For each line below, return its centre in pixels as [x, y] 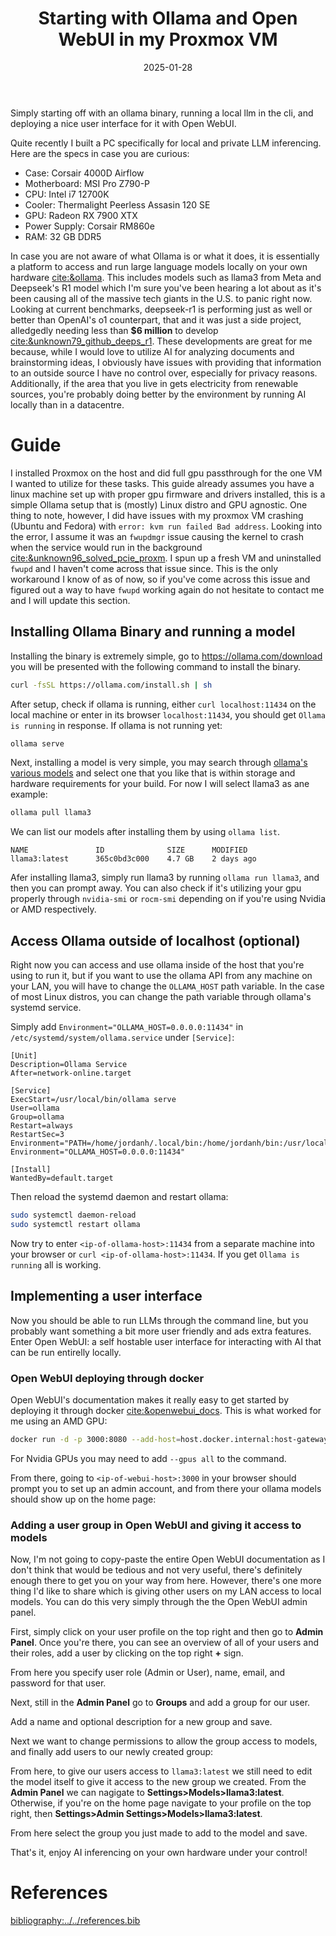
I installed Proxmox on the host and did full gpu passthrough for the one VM [166, 473]
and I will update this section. [70, 600]
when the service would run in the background [106, 547]
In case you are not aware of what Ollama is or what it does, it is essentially [165, 256]
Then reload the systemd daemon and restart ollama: [119, 1197]
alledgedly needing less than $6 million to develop [114, 330]
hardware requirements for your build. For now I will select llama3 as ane [160, 784]
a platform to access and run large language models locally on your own [159, 266]
